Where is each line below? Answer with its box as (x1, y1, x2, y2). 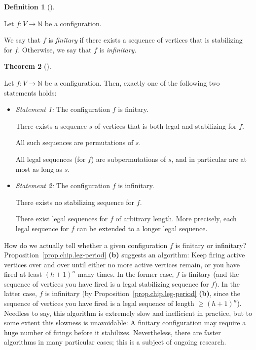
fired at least (4, 269, 42, 279)
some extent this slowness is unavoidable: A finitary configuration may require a (4, 317, 246, 328)
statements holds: (4, 87, 57, 98)
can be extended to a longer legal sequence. (76, 223, 208, 233)
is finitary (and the (182, 269, 239, 279)
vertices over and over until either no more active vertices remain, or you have (4, 259, 240, 269)
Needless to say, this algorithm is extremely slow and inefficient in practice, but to (4, 307, 252, 318)
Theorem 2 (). (4, 61, 51, 71)
